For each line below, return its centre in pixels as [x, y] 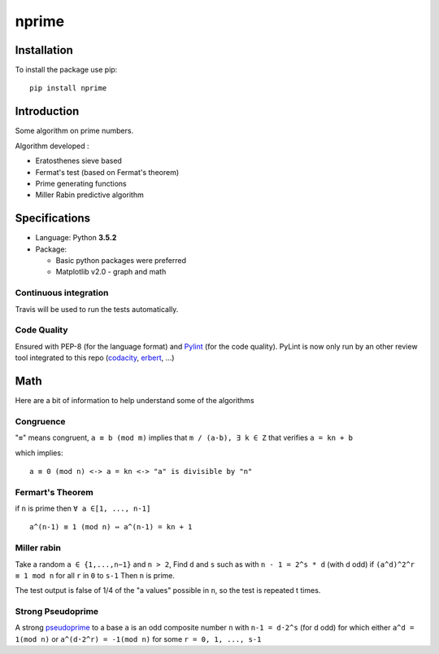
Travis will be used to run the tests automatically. [97, 309]
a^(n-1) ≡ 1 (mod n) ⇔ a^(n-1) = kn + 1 [111, 527]
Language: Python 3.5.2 [76, 238]
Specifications [53, 219]
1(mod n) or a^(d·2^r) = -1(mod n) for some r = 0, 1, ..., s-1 [138, 639]
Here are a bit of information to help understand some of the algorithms [135, 400]
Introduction [47, 111]
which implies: [39, 453]
